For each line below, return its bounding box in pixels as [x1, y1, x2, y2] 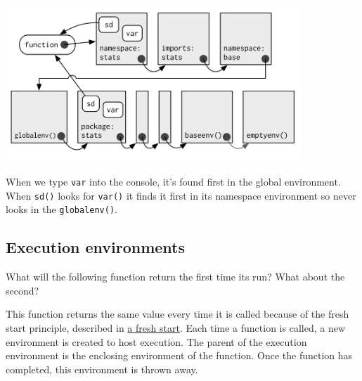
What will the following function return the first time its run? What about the [6, 269, 345, 284]
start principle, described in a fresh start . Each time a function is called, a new [6, 321, 346, 335]
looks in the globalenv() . [6, 202, 117, 217]
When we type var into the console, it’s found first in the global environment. [6, 174, 341, 189]
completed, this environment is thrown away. [6, 361, 198, 376]
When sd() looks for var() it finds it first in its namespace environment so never [6, 188, 356, 202]
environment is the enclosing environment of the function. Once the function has [6, 348, 353, 363]
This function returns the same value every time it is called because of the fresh [6, 306, 349, 321]
